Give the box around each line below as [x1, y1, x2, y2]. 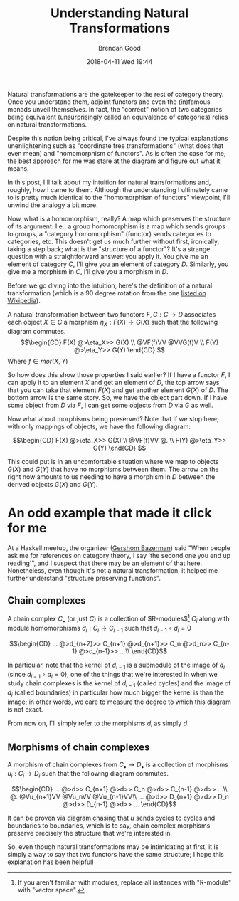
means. [7, 164, 30, 172]
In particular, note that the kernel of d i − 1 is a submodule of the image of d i [7, 660, 225, 670]
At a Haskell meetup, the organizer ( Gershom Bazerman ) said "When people [7, 543, 231, 552]
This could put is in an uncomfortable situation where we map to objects [7, 457, 219, 465]
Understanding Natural [50, 5, 189, 21]
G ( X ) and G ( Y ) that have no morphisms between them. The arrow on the [7, 465, 219, 473]
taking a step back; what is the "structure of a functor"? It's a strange [7, 244, 211, 253]
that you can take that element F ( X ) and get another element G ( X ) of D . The [7, 386, 229, 394]
